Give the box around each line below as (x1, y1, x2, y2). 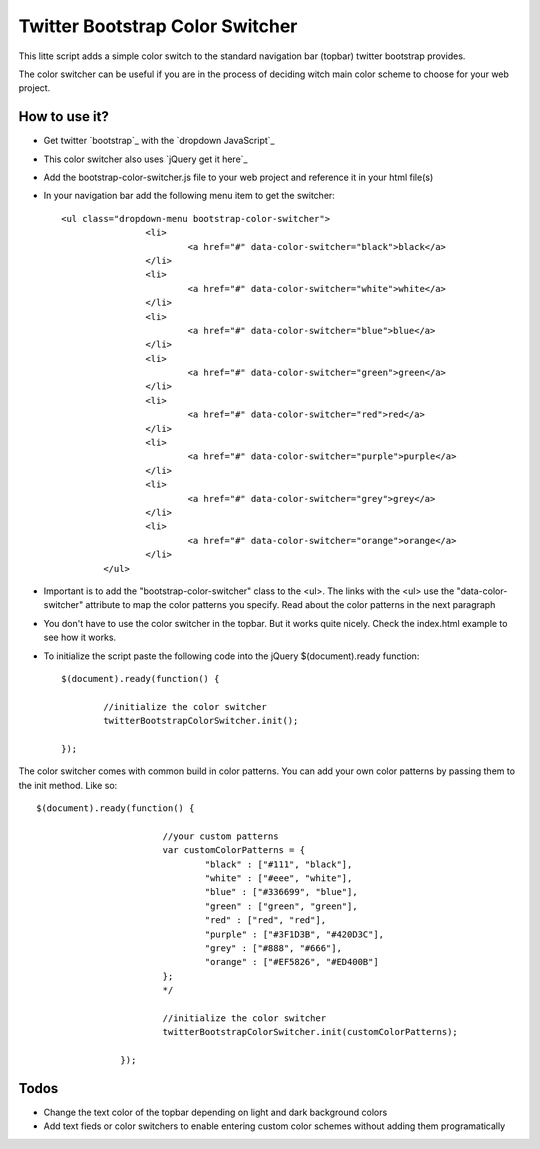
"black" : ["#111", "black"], (204, 858, 353, 870)
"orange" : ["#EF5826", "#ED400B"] (204, 956, 379, 968)
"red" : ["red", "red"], (204, 915, 327, 926)
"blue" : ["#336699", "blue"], (204, 886, 359, 898)
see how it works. (43, 631, 117, 644)
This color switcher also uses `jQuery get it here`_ (43, 153, 248, 165)
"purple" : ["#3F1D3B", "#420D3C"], (204, 928, 385, 940)
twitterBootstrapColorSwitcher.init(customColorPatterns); (162, 1026, 459, 1038)
